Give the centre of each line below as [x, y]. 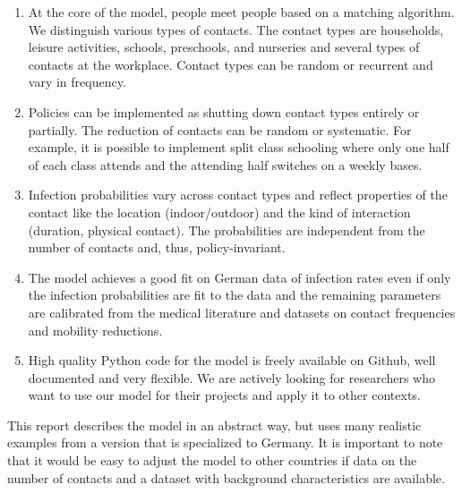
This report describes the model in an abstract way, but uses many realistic [214, 425]
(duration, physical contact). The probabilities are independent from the [227, 229]
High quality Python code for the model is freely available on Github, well [232, 360]
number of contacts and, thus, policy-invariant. [157, 247]
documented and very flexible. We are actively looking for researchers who [232, 377]
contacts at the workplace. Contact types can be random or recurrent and [231, 64]
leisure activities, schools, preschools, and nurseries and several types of [224, 47]
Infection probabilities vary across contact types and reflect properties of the [238, 195]
